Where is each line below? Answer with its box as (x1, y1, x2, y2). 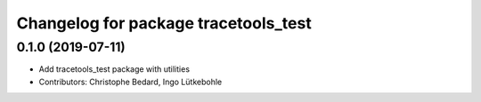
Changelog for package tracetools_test (16, 13, 312, 33)
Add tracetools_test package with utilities (38, 64, 191, 75)
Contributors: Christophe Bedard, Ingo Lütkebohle (38, 76, 223, 87)
